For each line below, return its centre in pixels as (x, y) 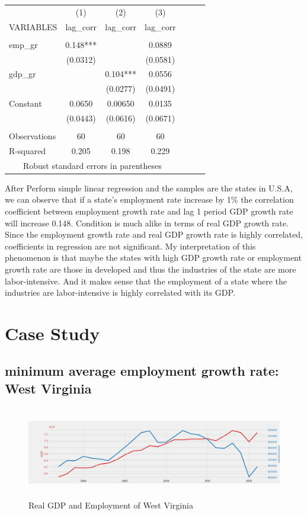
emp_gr (23, 44)
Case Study (52, 333)
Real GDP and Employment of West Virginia (111, 505)
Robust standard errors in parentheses (92, 165)
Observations (33, 136)
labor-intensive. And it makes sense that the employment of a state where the (146, 281)
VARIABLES (33, 26)
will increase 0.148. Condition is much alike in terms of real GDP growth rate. (147, 223)
